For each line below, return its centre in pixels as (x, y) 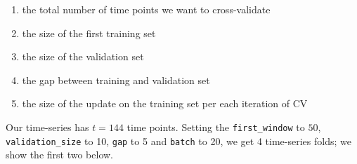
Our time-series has (47, 127)
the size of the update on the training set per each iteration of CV (165, 103)
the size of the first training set (89, 33)
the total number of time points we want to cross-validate (146, 9)
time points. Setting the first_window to (216, 127)
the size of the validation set (83, 56)
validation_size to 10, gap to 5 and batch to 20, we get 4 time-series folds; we (178, 141)
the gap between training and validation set (116, 80)
